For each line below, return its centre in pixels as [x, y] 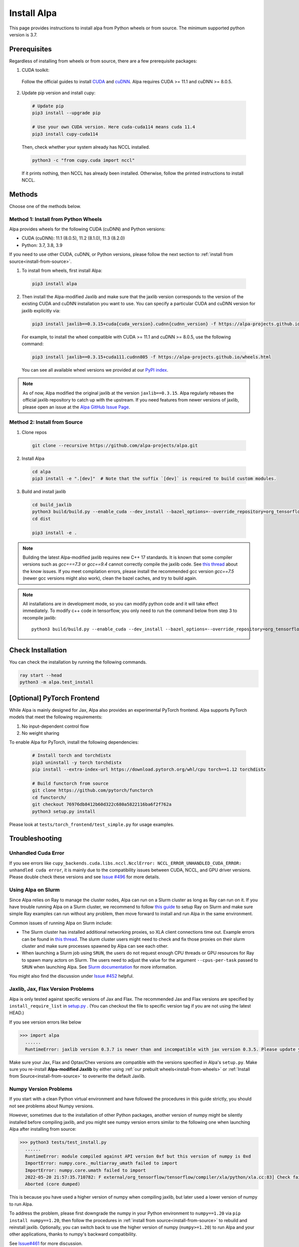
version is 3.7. [23, 34]
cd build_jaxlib [52, 505]
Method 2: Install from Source [46, 422]
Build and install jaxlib [44, 492]
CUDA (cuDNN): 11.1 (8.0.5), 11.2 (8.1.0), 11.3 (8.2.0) [73, 238]
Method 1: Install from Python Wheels [56, 219]
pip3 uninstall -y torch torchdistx [77, 762]
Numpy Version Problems [41, 1089]
